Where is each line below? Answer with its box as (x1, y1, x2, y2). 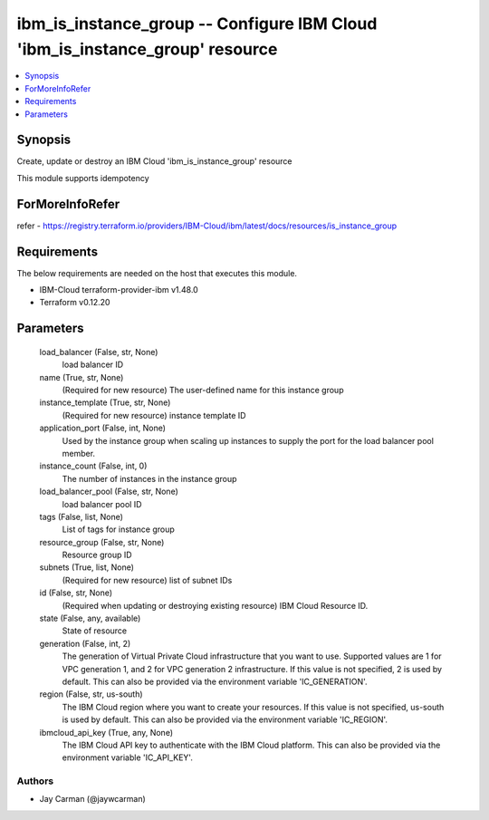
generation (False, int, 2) (39, 638, 131, 649)
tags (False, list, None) (39, 511, 124, 522)
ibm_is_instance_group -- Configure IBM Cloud (16, 14, 378, 34)
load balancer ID (62, 359, 124, 371)
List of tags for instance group (62, 524, 176, 535)
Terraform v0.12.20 (39, 297, 110, 308)
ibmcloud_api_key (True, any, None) (39, 727, 174, 738)
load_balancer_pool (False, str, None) (39, 486, 178, 497)
